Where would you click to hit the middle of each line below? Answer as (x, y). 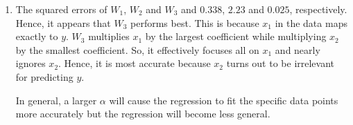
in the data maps (311, 22)
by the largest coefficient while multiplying (236, 36)
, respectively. (318, 9)
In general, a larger (56, 100)
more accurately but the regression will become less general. (143, 114)
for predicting (44, 76)
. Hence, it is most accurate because (135, 63)
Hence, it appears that (63, 22)
